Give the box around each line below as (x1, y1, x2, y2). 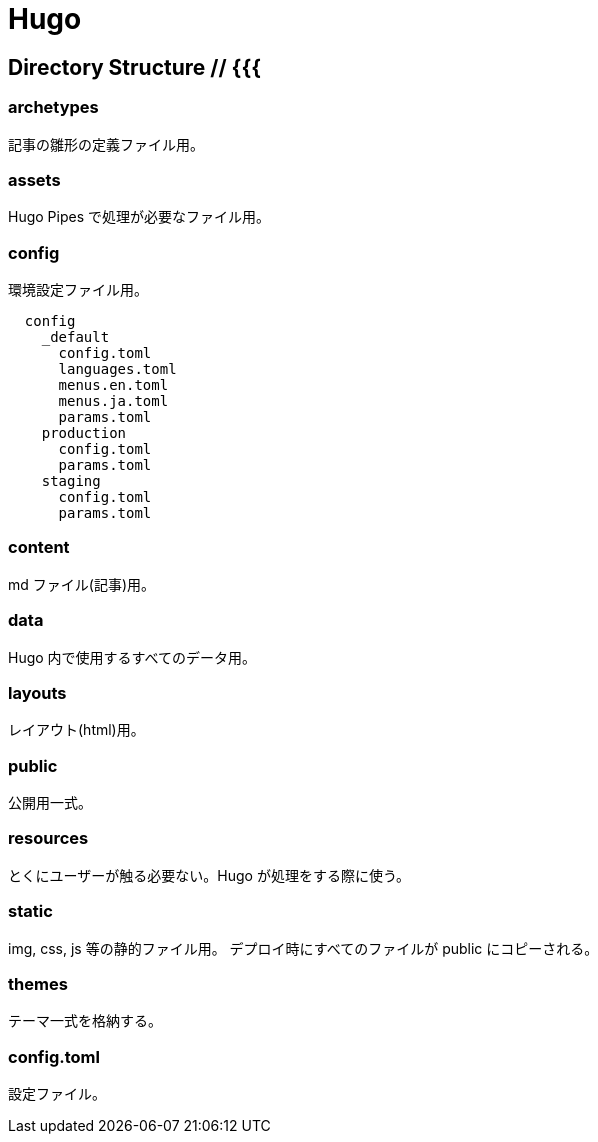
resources (8, 828, 89, 849)
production (41, 425, 127, 442)
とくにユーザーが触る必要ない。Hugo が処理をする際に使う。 (8, 866, 411, 884)
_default (41, 329, 110, 346)
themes (8, 973, 68, 994)
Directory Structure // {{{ (8, 54, 262, 80)
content (8, 537, 70, 558)
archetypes (8, 97, 99, 118)
